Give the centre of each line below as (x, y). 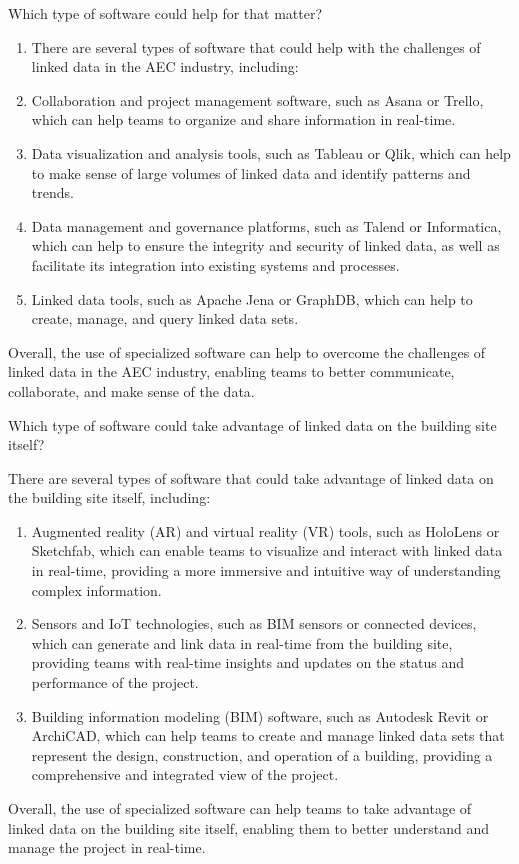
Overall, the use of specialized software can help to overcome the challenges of (247, 351)
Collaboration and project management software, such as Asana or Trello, (257, 99)
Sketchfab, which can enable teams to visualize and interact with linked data (267, 550)
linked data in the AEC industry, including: (165, 66)
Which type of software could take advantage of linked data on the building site (252, 424)
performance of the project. (115, 682)
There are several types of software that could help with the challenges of (256, 46)
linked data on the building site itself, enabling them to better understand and (249, 827)
